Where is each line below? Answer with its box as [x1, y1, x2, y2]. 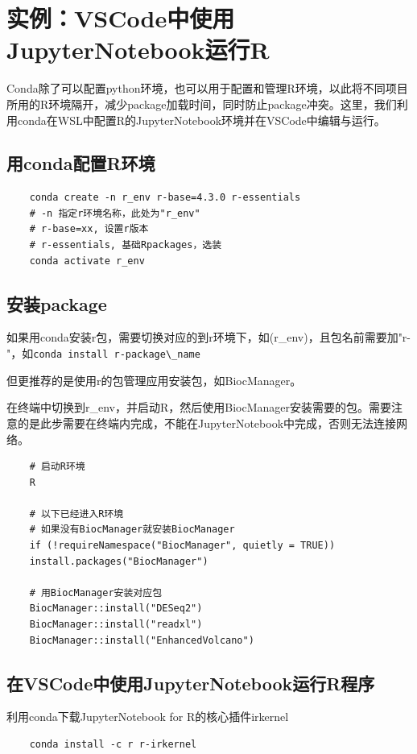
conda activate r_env [29, 255, 145, 267]
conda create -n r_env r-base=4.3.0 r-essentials [29, 192, 301, 204]
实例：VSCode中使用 [6, 2, 235, 35]
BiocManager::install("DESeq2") [29, 603, 203, 615]
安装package [6, 291, 107, 316]
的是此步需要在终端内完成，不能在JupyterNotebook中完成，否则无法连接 [17, 414, 397, 431]
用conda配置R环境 [6, 151, 155, 176]
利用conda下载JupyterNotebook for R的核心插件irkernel [6, 708, 289, 725]
